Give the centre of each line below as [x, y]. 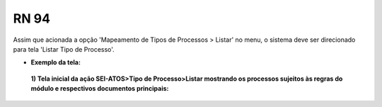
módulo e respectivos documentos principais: [100, 89]
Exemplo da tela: [56, 62]
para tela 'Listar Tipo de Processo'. [64, 49]
